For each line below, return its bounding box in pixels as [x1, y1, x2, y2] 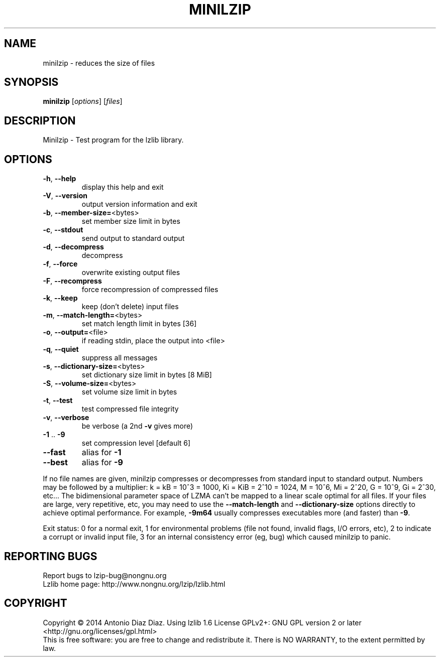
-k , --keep [43, 294, 78, 303]
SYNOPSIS [4, 76, 59, 89]
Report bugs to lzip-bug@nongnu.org [43, 571, 167, 580]
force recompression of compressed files [81, 285, 218, 294]
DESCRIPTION [4, 114, 76, 127]
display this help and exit [81, 183, 164, 192]
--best [43, 457, 68, 468]
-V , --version [43, 191, 87, 200]
